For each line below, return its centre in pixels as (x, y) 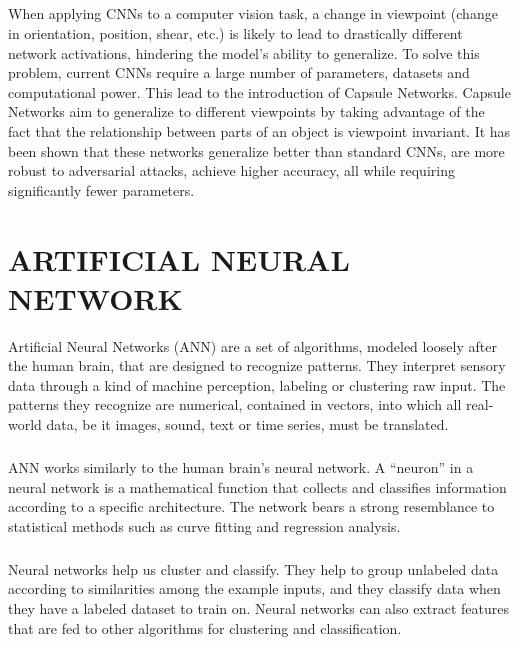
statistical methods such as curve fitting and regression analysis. (204, 525)
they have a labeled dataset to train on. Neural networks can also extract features (258, 607)
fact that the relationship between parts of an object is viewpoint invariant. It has (259, 130)
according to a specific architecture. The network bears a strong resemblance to (251, 506)
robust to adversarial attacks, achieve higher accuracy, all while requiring (231, 170)
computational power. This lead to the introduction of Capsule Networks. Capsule (259, 91)
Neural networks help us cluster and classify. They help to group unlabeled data (253, 568)
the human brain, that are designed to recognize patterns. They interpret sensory (257, 365)
